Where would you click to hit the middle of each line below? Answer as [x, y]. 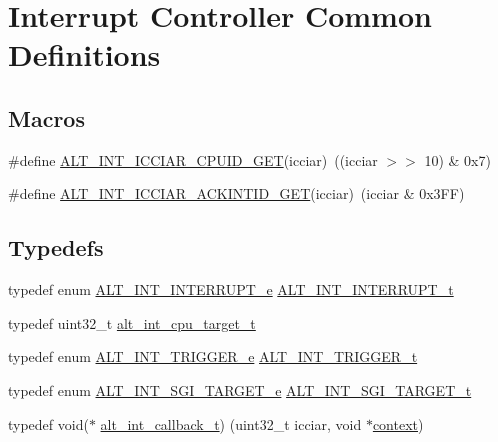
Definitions [84, 54]
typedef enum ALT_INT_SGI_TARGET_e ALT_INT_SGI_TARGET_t [240, 389]
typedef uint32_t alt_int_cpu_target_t [132, 322]
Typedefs [56, 247]
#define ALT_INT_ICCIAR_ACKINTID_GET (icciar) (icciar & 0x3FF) [236, 193]
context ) [398, 423]
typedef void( [48, 423]
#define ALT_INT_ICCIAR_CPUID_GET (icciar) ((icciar [193, 159]
